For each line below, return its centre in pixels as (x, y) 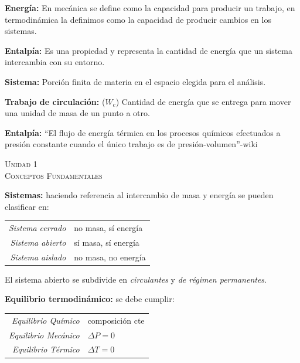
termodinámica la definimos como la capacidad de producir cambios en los (138, 19)
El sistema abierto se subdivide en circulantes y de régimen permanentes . (136, 279)
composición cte (116, 320)
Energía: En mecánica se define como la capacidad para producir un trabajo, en (150, 8)
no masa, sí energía (108, 228)
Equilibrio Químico (46, 320)
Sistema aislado (38, 257)
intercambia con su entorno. (55, 62)
